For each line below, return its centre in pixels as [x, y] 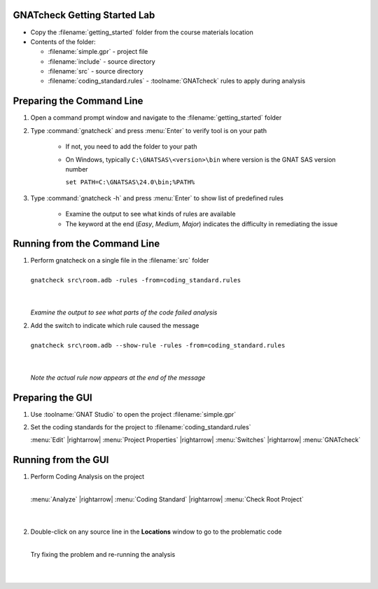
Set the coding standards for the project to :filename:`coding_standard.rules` [141, 427]
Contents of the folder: [63, 41]
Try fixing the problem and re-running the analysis [103, 555]
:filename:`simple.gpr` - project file [98, 52]
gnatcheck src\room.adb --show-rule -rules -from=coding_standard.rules [158, 345]
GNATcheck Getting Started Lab [84, 15]
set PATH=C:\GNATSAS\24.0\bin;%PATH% [130, 182]
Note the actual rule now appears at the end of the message [118, 377]
